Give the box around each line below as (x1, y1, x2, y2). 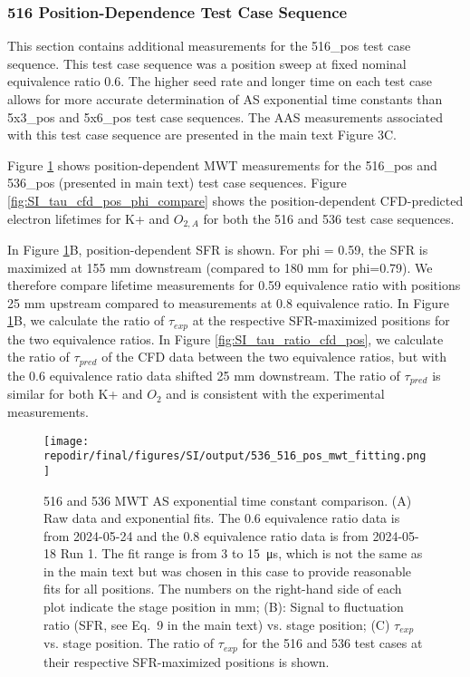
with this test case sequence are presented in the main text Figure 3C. (7, 125, 397, 144)
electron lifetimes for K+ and (7, 208, 170, 227)
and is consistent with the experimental (166, 384, 385, 403)
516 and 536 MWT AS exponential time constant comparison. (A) (43, 490, 412, 509)
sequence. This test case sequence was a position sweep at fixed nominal (7, 53, 407, 73)
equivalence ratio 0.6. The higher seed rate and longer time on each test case (7, 72, 432, 91)
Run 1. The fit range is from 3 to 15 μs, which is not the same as (60, 544, 423, 563)
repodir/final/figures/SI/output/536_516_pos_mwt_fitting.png (43, 450, 427, 463)
